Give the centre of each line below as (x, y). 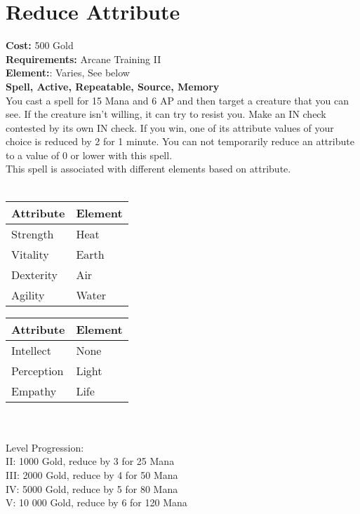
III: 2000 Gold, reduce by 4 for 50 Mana (92, 475)
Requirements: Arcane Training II (84, 59)
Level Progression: (45, 447)
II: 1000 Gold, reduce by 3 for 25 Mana (90, 461)
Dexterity (35, 274)
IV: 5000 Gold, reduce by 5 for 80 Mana (92, 488)
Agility (28, 295)
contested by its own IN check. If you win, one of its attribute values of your (170, 127)
